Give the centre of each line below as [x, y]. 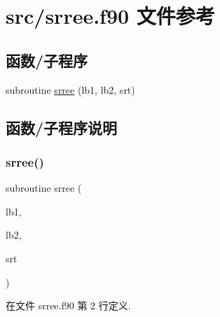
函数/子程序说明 [62, 127]
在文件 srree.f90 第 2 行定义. [68, 305]
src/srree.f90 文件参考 [110, 16]
